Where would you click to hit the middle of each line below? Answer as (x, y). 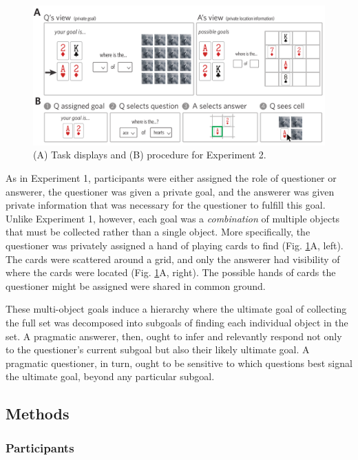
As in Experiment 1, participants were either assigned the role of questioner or (171, 178)
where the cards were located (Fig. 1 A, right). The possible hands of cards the (171, 272)
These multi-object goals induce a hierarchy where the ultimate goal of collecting (176, 309)
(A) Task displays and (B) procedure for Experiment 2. (150, 155)
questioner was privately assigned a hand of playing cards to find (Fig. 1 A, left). (175, 245)
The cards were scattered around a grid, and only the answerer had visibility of (173, 259)
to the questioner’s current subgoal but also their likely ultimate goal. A (158, 349)
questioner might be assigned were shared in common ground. (136, 285)
